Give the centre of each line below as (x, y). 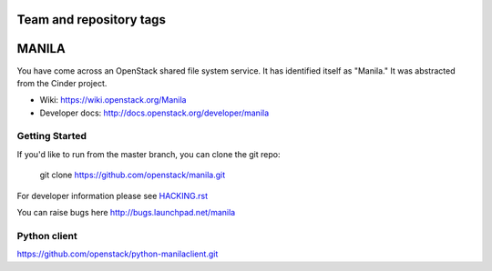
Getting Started (51, 136)
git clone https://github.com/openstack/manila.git (133, 175)
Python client (47, 236)
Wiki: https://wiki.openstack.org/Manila (113, 100)
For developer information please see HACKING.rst (113, 196)
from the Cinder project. (62, 83)
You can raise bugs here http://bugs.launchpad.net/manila (126, 213)
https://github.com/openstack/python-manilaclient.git (118, 254)
